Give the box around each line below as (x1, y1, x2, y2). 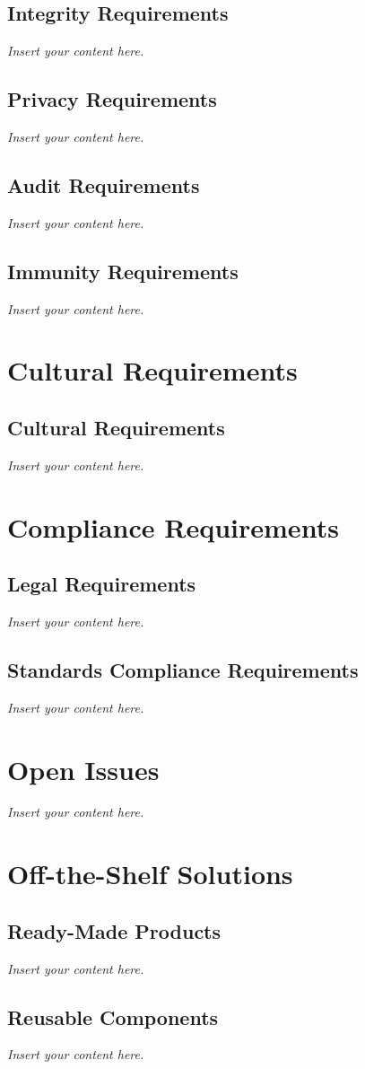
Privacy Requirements (7, 85, 217, 113)
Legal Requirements (7, 570, 196, 598)
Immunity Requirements (7, 257, 239, 285)
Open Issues (7, 750, 160, 787)
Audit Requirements (7, 171, 200, 198)
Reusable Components (7, 1003, 219, 1030)
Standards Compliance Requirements (7, 655, 359, 683)
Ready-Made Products (7, 916, 222, 944)
